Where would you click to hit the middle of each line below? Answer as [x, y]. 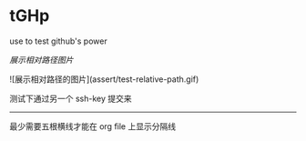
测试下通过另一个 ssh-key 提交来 [71, 98]
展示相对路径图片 [41, 59]
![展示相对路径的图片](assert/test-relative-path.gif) [104, 79]
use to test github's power [58, 41]
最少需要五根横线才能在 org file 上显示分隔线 [92, 126]
